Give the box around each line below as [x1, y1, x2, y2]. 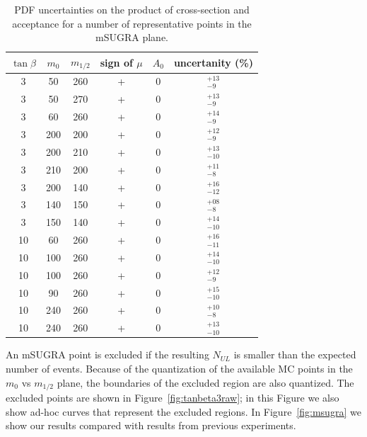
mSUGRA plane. [95, 30, 168, 45]
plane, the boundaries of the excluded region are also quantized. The [57, 375, 354, 390]
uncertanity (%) [173, 55, 254, 69]
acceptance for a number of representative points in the [12, 16, 252, 30]
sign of [100, 55, 133, 69]
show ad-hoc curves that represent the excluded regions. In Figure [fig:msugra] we [6, 404, 361, 419]
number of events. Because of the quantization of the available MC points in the [6, 361, 353, 375]
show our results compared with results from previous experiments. [6, 418, 296, 433]
